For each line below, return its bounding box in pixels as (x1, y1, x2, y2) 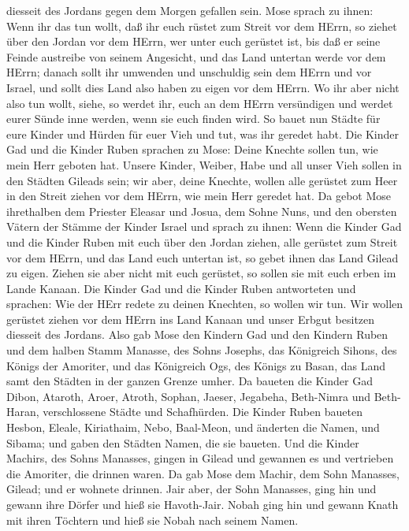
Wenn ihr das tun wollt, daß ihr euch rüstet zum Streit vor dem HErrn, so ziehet (6, 17, 397, 34)
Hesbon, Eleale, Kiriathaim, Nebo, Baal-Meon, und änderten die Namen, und (6, 419, 380, 436)
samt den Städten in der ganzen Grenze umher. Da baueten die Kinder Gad (6, 373, 373, 389)
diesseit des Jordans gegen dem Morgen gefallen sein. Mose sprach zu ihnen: (6, 2, 374, 18)
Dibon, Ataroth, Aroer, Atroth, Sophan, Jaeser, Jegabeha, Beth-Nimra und (6, 388, 370, 404)
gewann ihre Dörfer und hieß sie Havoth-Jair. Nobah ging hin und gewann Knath (6, 496, 399, 512)
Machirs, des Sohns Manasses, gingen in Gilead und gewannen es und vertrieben (6, 450, 394, 466)
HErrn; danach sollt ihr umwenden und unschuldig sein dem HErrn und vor (6, 64, 372, 80)
